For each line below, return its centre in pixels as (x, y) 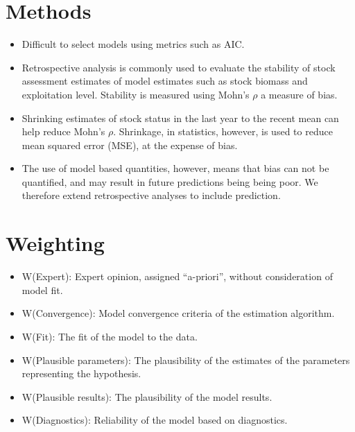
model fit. (42, 290)
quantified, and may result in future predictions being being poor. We (170, 181)
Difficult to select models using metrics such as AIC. (133, 44)
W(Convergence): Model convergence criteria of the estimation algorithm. (178, 313)
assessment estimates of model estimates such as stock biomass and (165, 81)
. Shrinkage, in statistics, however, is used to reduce (223, 131)
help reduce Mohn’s (63, 131)
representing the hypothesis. (81, 373)
